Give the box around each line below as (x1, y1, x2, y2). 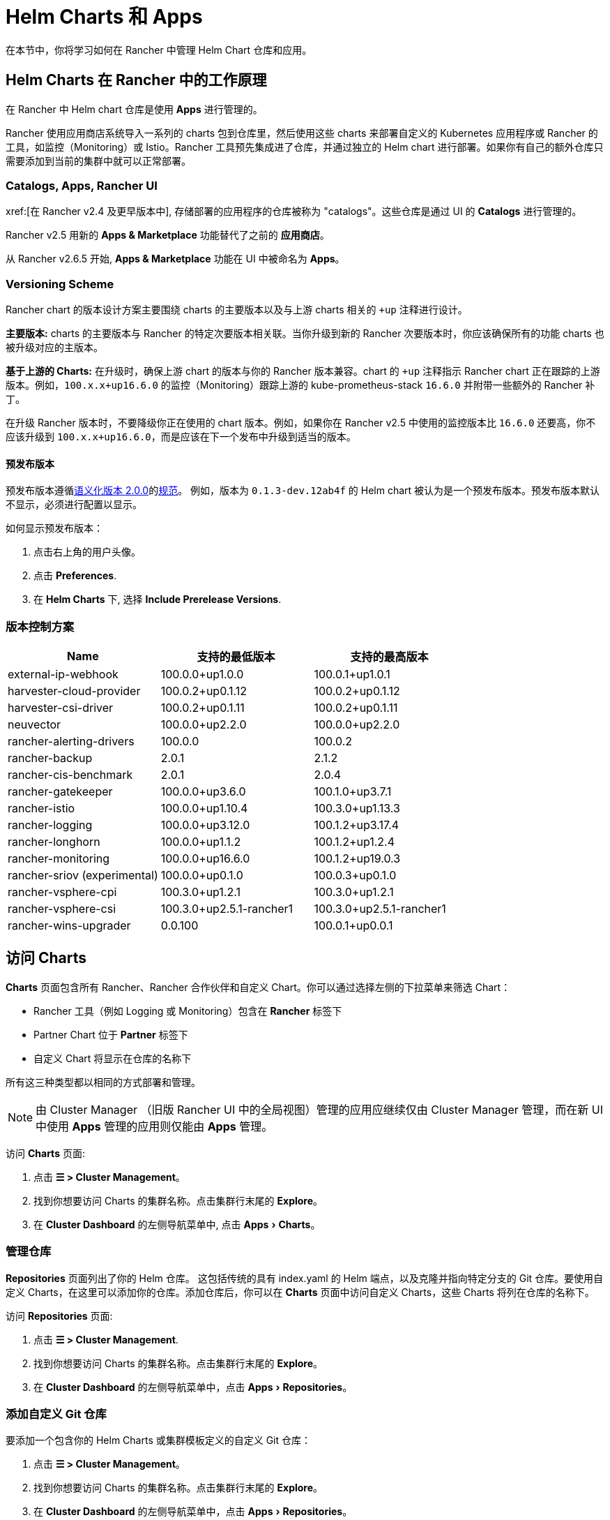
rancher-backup (8, 751, 93, 766)
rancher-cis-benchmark (8, 768, 133, 782)
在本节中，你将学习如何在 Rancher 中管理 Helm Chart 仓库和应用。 (6, 43, 312, 56)
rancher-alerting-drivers (8, 734, 135, 749)
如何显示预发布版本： (6, 522, 103, 535)
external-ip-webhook (8, 667, 119, 682)
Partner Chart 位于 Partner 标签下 (33, 1028, 188, 1041)
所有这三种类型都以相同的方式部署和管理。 (6, 1075, 201, 1088)
